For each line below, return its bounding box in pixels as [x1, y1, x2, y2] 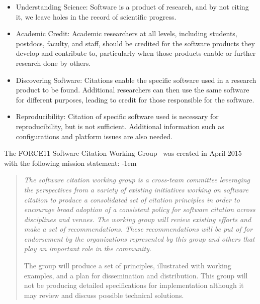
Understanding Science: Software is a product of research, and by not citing [16, 2, 249, 12]
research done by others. [16, 57, 91, 68]
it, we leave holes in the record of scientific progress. [16, 11, 177, 22]
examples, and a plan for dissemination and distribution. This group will [24, 270, 248, 280]
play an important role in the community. [24, 243, 152, 254]
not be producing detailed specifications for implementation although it [24, 280, 244, 290]
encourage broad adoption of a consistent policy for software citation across [24, 204, 255, 215]
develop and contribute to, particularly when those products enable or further [16, 48, 256, 58]
